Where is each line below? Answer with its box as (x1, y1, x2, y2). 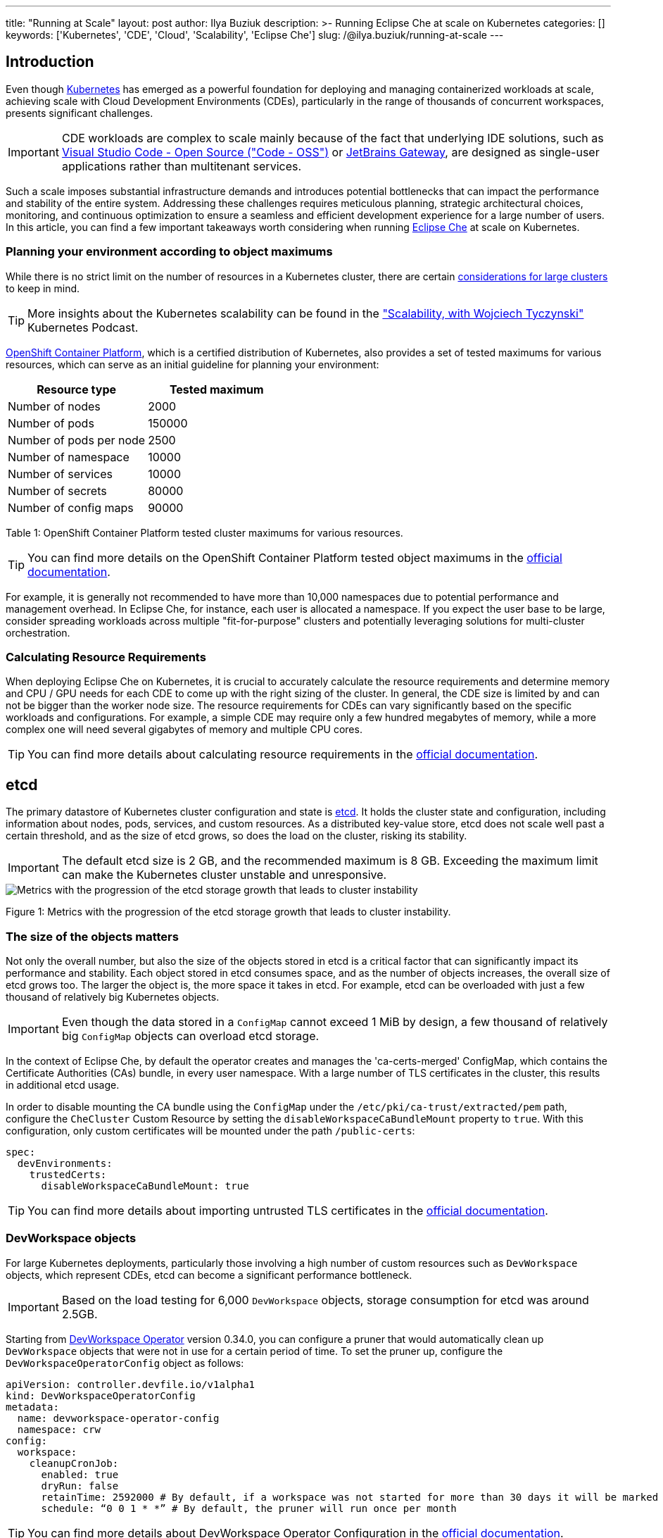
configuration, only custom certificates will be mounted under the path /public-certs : (6, 1124, 415, 1137)
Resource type (37, 382, 117, 396)
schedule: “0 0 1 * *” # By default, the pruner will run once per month (41, 1502, 457, 1514)
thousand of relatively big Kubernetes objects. (6, 990, 220, 1003)
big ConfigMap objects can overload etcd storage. (61, 1028, 320, 1043)
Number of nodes (8, 399, 101, 413)
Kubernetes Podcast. (27, 320, 139, 335)
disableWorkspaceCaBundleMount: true (41, 1180, 249, 1192)
